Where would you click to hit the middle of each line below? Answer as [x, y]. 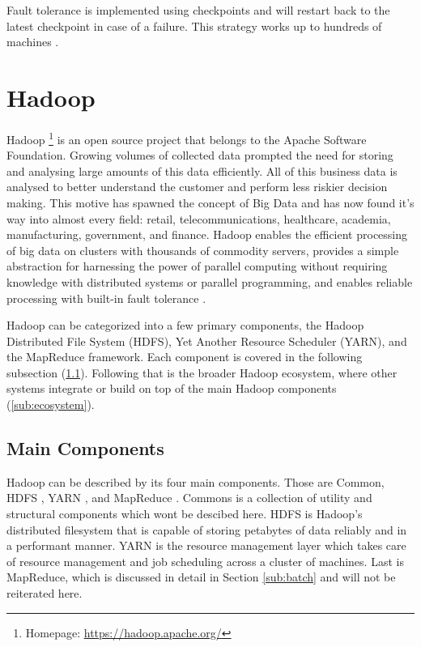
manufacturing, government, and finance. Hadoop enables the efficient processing [207, 234]
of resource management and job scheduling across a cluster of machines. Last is [205, 561]
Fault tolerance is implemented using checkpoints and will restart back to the [198, 10]
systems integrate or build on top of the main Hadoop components [172, 388]
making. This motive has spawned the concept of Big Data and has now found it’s [210, 202]
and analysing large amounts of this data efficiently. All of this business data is [202, 170]
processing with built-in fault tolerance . [106, 298]
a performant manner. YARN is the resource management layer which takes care [206, 545]
